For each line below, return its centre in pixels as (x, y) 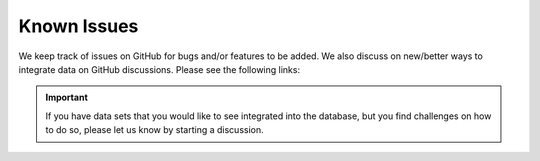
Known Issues (78, 26)
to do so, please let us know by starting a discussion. (154, 130)
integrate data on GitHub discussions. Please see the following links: (159, 69)
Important (67, 97)
